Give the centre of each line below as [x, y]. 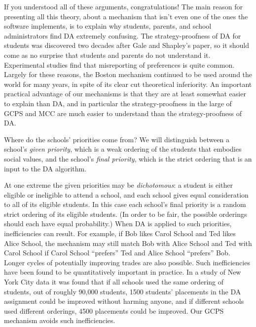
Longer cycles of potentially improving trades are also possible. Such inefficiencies [127, 262]
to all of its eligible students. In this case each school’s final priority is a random [125, 204]
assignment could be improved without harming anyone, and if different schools [124, 301]
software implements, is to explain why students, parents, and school [108, 26]
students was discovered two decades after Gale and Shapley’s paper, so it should [127, 45]
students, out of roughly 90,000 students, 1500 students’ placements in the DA [123, 291]
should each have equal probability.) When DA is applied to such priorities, [118, 224]
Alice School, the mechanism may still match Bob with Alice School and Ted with [128, 243]
